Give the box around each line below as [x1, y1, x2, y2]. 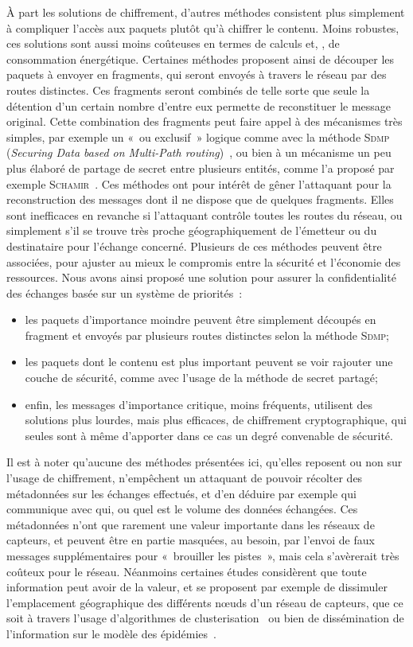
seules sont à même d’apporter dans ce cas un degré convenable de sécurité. [25, 427, 393, 443]
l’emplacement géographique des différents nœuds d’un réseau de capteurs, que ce [6, 594, 403, 610]
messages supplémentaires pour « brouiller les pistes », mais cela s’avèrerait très [6, 548, 399, 563]
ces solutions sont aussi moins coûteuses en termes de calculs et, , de [6, 35, 340, 52]
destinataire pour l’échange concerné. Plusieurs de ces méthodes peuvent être [6, 237, 382, 254]
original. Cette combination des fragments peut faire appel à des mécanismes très [6, 113, 403, 130]
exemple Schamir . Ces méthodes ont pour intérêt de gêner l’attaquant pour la [6, 175, 392, 192]
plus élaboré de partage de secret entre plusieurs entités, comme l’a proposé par [6, 159, 395, 176]
